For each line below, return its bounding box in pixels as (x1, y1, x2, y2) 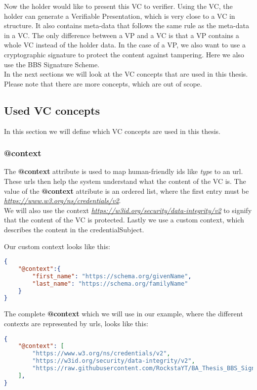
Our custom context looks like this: (4, 241, 110, 251)
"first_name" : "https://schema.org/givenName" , (32, 272, 192, 280)
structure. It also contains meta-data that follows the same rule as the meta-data (4, 20, 249, 31)
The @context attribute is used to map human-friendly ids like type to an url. (4, 166, 243, 176)
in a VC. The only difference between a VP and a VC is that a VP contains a (4, 30, 239, 40)
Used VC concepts (4, 102, 100, 118)
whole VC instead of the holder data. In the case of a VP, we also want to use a (4, 40, 246, 50)
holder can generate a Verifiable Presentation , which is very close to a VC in (4, 10, 235, 21)
